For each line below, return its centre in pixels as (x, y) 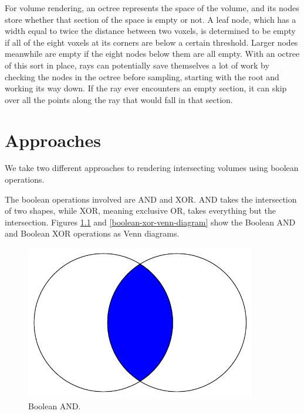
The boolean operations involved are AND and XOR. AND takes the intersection (151, 199)
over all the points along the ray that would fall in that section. (119, 99)
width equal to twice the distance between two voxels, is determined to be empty (150, 31)
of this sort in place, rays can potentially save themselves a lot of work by (137, 65)
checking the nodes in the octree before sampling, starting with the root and (142, 76)
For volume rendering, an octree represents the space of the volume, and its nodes (152, 8)
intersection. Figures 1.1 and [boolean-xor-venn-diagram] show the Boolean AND (150, 222)
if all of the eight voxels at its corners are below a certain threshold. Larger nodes (151, 42)
